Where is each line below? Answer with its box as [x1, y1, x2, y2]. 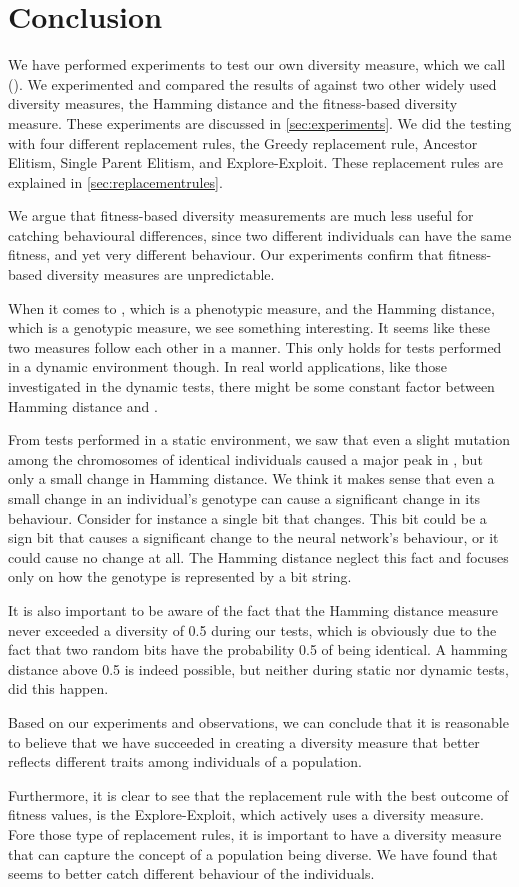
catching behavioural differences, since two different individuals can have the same [8, 224, 512, 245]
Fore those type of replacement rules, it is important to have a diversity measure [8, 823, 502, 844]
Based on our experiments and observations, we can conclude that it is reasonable [8, 711, 509, 732]
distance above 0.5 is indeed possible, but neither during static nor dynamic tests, [8, 658, 509, 679]
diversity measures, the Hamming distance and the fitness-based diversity [8, 93, 458, 114]
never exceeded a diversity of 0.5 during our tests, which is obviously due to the [8, 619, 497, 640]
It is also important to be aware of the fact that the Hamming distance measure [8, 599, 498, 620]
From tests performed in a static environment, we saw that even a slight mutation [8, 429, 510, 450]
